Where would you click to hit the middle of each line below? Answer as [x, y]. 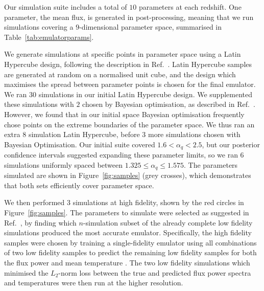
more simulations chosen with [194, 134]
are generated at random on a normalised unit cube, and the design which [120, 74]
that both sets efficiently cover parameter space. [79, 185]
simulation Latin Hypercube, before [84, 134]
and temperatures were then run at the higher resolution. [94, 283]
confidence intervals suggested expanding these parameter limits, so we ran [121, 155]
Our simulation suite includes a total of [66, 7]
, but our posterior [231, 144]
